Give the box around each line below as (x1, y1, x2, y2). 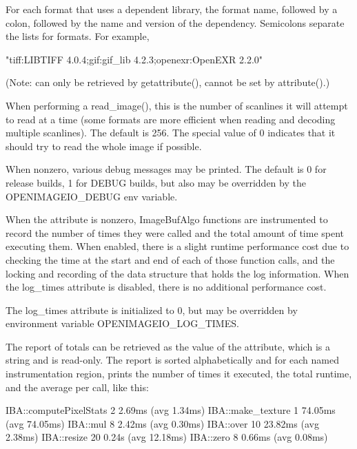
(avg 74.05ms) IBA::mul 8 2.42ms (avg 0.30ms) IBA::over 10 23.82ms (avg (6, 416, 319, 430)
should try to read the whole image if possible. (6, 138, 202, 153)
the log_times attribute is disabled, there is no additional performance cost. (6, 280, 327, 294)
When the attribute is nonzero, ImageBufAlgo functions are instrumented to (6, 212, 328, 227)
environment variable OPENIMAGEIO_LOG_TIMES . (6, 316, 239, 331)
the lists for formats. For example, (6, 29, 150, 43)
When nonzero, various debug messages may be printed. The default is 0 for (6, 162, 327, 176)
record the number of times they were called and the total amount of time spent (6, 225, 345, 240)
